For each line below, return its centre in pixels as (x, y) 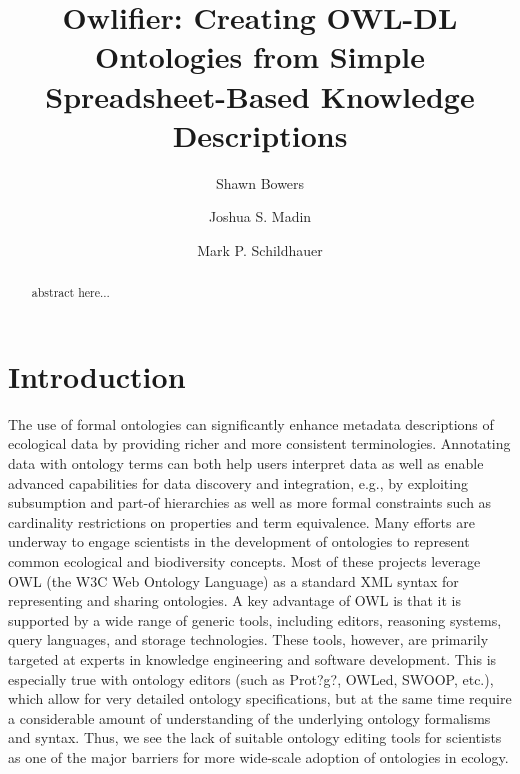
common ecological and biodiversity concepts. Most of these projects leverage (244, 561)
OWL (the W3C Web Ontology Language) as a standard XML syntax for (233, 580)
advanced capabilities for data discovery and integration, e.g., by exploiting (238, 482)
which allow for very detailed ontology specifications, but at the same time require (260, 698)
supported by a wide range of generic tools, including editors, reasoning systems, (255, 619)
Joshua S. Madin (260, 216)
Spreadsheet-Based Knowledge (260, 95)
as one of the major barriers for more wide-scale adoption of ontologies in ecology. (258, 756)
